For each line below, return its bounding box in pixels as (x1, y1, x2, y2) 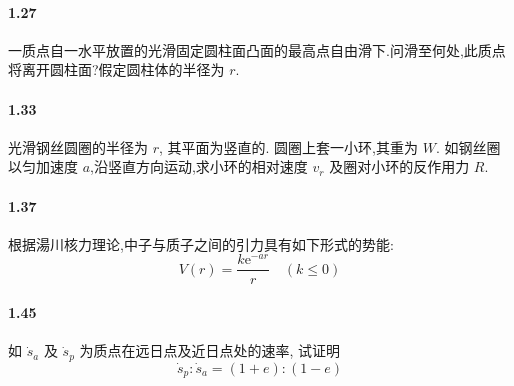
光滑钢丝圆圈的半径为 (8, 136, 148, 157)
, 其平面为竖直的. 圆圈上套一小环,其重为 (159, 136, 418, 157)
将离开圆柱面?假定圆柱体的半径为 (8, 59, 225, 80)
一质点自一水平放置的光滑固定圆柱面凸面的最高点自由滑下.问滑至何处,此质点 (8, 39, 506, 60)
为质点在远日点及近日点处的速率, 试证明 (79, 340, 341, 361)
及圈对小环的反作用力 (329, 156, 470, 177)
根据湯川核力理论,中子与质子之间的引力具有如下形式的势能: (8, 233, 394, 254)
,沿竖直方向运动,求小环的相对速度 (90, 156, 308, 177)
